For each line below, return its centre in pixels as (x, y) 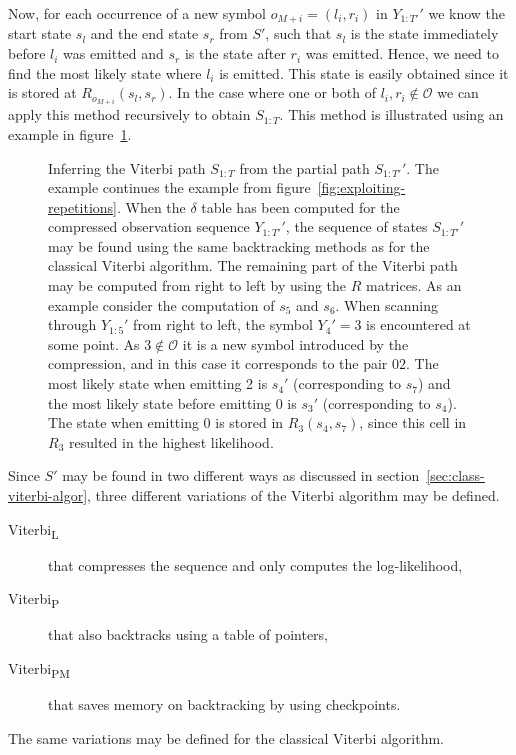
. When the (151, 206)
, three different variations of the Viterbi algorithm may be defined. (293, 495)
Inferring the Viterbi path (127, 167)
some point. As (94, 343)
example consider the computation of (161, 304)
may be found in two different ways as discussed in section (241, 475)
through (72, 324)
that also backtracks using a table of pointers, (188, 634)
